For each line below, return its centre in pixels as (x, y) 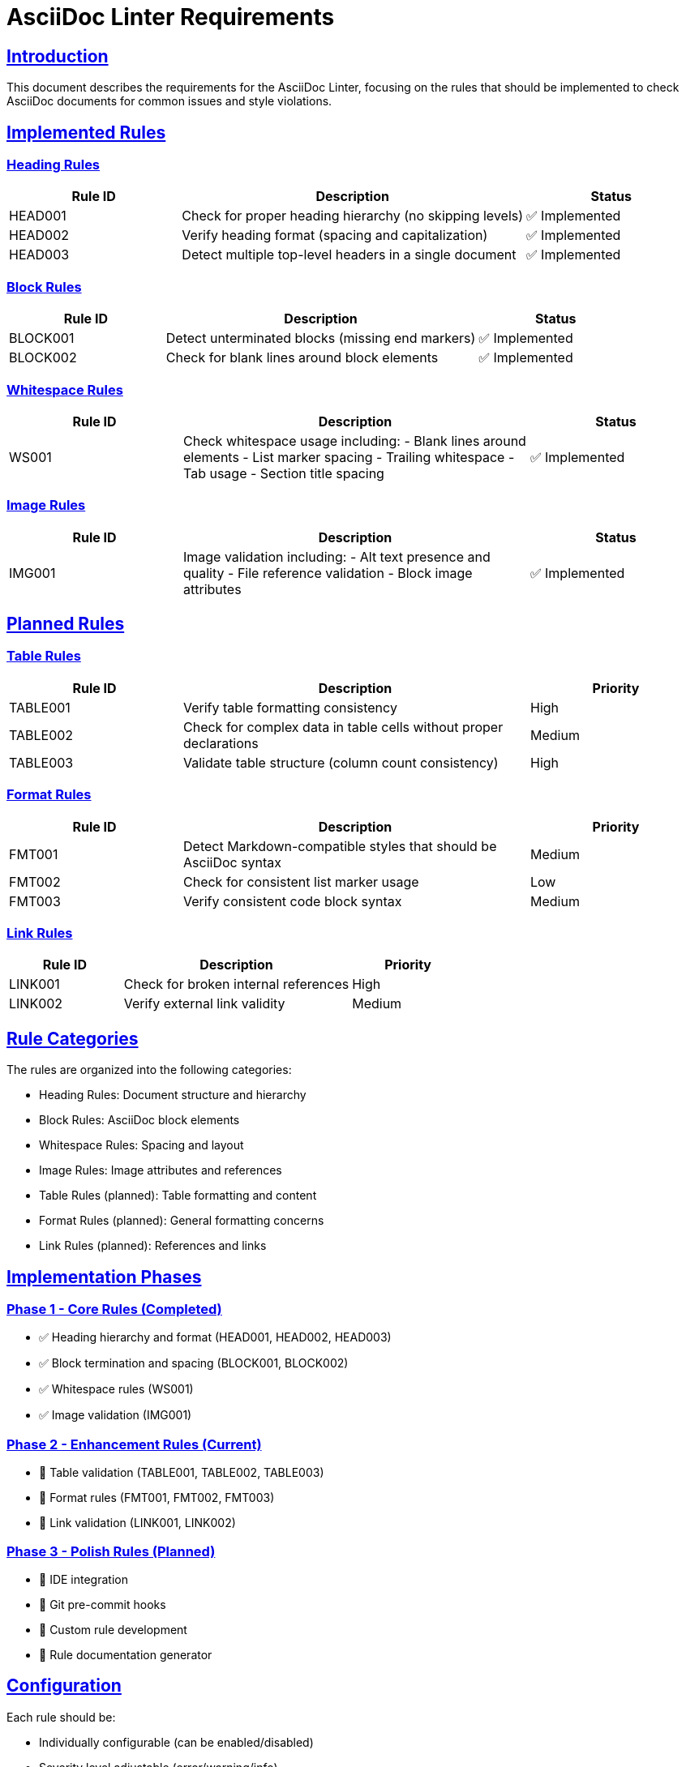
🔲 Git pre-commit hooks (103, 1604)
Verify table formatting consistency (290, 707)
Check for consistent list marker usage (301, 881)
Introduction (58, 56)
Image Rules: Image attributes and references (161, 1170)
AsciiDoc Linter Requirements (171, 17)
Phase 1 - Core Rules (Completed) (114, 1309)
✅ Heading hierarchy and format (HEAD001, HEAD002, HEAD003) (215, 1337)
